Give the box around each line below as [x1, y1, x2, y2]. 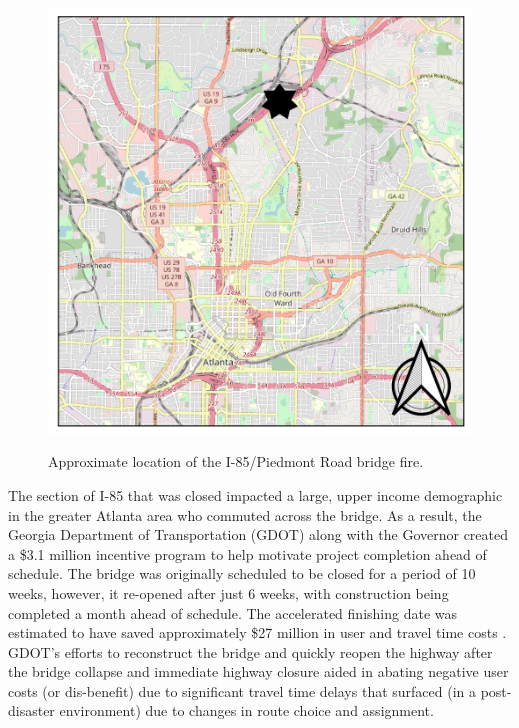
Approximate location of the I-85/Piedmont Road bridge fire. [48, 451, 424, 472]
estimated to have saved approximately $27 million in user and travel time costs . [8, 622, 507, 643]
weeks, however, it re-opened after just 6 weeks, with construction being [8, 582, 449, 603]
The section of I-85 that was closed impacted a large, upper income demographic [8, 484, 503, 505]
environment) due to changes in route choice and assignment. [59, 700, 434, 721]
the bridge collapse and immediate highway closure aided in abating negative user [8, 661, 509, 682]
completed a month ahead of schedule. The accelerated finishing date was [8, 602, 458, 623]
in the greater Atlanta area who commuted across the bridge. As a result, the [8, 504, 482, 525]
